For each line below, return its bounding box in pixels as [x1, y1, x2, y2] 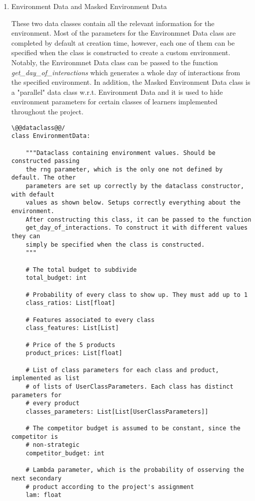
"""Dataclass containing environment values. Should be [25, 149, 215, 156]
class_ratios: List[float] [25, 299, 115, 307]
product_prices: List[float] [25, 350, 122, 357]
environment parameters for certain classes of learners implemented [11, 96, 217, 107]
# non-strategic [25, 441, 79, 449]
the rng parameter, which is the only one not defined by [25, 165, 223, 173]
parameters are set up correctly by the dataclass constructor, [25, 183, 244, 190]
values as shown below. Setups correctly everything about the [25, 199, 240, 207]
